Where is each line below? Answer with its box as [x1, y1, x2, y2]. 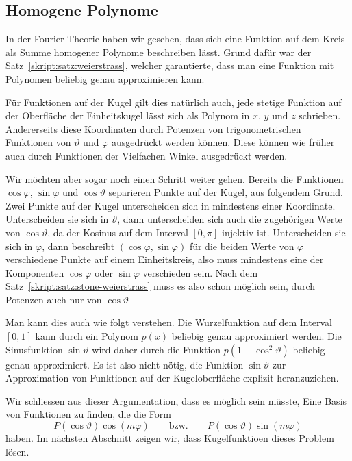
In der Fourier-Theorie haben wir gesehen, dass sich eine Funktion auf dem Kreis [5, 32, 345, 46]
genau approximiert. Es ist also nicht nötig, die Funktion [5, 357, 244, 371]
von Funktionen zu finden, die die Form [5, 407, 171, 421]
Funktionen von [5, 135, 71, 149]
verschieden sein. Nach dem [142, 265, 258, 279]
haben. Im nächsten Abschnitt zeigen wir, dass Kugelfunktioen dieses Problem [5, 431, 334, 445]
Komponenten [5, 265, 64, 279]
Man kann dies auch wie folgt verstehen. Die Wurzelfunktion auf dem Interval [5, 315, 332, 329]
